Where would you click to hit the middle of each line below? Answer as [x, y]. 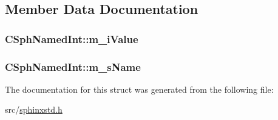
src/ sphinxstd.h [34, 109]
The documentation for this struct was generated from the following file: [139, 89]
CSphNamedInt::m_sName [73, 66]
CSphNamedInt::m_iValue [72, 38]
